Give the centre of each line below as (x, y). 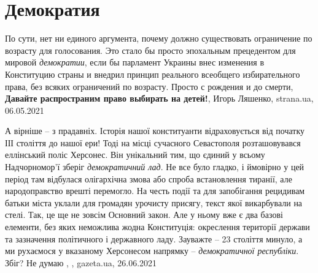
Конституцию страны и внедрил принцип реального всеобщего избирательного (153, 74)
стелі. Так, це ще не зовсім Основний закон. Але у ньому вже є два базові (144, 215)
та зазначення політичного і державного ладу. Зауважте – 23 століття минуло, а (154, 238)
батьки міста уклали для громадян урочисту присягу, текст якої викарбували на (154, 202)
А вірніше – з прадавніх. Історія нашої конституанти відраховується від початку (155, 131)
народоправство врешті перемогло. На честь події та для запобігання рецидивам (155, 191)
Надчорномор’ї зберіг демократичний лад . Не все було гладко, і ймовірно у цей (155, 167)
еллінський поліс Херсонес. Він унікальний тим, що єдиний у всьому (135, 155)
